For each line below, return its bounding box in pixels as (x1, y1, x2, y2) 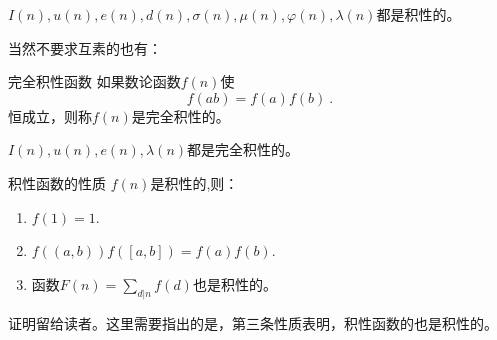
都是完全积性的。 (187, 139, 300, 160)
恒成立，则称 (8, 105, 92, 126)
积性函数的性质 (8, 172, 106, 193)
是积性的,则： (150, 172, 239, 193)
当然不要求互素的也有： (8, 37, 162, 58)
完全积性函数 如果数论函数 (8, 71, 181, 92)
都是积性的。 (376, 4, 461, 24)
